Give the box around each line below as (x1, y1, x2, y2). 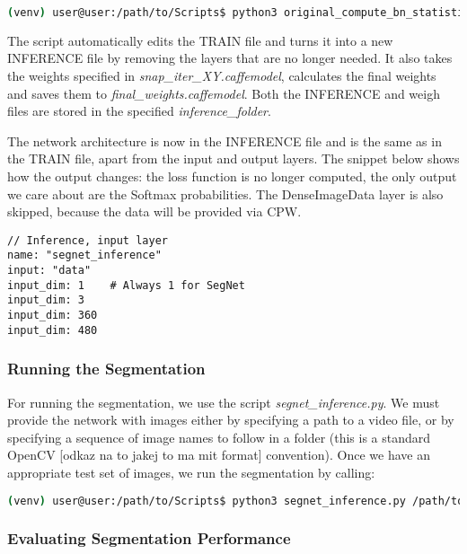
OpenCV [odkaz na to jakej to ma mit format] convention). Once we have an (7, 445, 430, 464)
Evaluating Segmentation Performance (7, 527, 291, 550)
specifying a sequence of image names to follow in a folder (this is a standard (7, 427, 431, 446)
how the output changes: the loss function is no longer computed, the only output (7, 167, 457, 186)
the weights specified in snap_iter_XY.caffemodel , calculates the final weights (7, 66, 436, 85)
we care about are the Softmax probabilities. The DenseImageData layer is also (7, 184, 444, 203)
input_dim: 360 (7, 309, 98, 322)
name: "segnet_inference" (7, 249, 162, 262)
